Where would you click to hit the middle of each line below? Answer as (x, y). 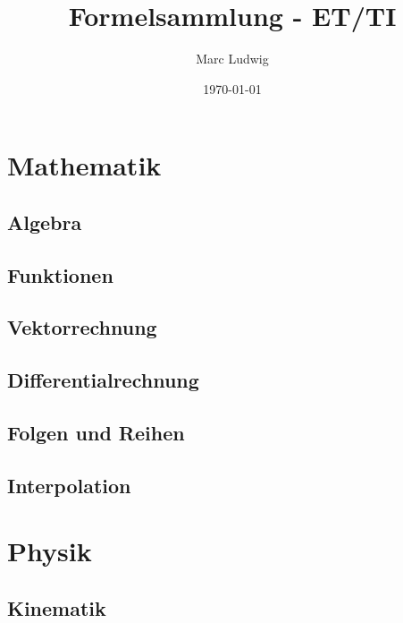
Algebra (45, 222)
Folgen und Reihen (96, 433)
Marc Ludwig (232, 59)
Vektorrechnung (82, 327)
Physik (50, 551)
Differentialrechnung (103, 380)
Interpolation (69, 485)
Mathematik (84, 165)
